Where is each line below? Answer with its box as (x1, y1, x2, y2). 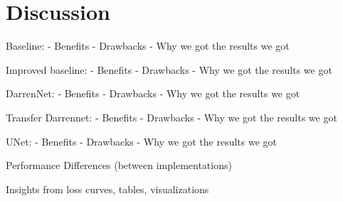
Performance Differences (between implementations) (6, 158, 232, 173)
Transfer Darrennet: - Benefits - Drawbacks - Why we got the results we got (6, 109, 337, 124)
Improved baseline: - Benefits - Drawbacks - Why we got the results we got (6, 62, 332, 77)
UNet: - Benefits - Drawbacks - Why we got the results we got (6, 134, 278, 148)
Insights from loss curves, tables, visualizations (6, 181, 209, 196)
